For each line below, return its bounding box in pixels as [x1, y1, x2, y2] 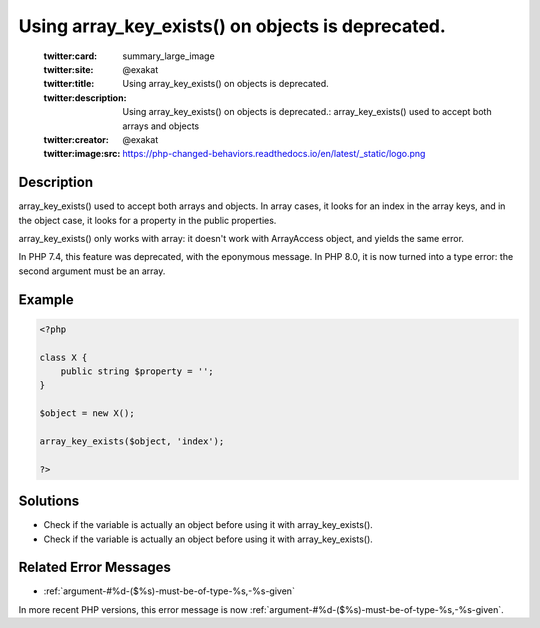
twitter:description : [43, 91, 127, 104]
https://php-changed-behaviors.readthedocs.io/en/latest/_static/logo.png [122, 148, 426, 160]
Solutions [18, 493, 80, 510]
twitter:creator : [43, 133, 109, 145]
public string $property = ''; [60, 365, 214, 377]
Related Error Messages [18, 559, 172, 576]
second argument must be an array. [18, 265, 166, 277]
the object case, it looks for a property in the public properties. [18, 214, 277, 226]
